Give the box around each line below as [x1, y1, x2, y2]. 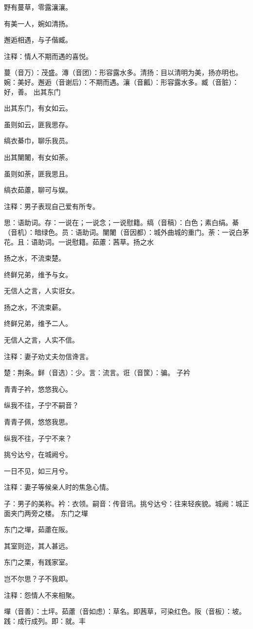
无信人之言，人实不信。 [4, 335, 79, 345]
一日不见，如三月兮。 [4, 465, 72, 476]
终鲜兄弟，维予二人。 [4, 318, 72, 328]
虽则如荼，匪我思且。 [4, 168, 72, 178]
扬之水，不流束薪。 [4, 302, 65, 312]
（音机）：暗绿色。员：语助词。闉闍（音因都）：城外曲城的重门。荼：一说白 [4, 227, 242, 237]
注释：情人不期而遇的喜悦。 [4, 51, 92, 61]
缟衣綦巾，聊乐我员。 [4, 135, 72, 146]
